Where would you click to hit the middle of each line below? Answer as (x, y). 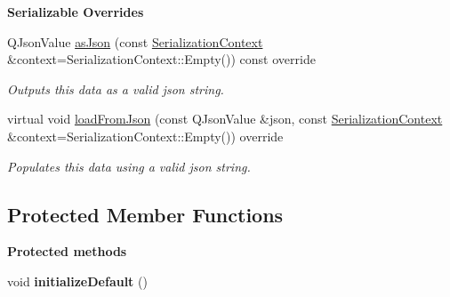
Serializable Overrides (76, 12)
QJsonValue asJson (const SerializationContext (135, 41)
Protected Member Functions (145, 214)
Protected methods (67, 251)
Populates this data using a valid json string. (129, 166)
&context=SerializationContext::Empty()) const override (161, 59)
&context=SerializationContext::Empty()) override (145, 136)
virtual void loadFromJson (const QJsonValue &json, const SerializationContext (225, 119)
